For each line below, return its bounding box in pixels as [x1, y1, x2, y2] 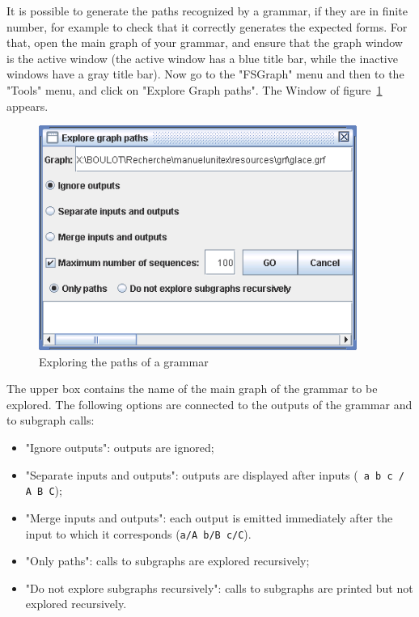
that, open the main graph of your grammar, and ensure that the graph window [6, 34, 403, 51]
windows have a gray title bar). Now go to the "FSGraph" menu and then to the [6, 66, 404, 82]
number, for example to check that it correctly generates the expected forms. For [6, 18, 408, 35]
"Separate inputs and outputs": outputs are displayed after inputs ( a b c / [25, 466, 404, 483]
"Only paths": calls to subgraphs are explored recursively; [25, 552, 310, 569]
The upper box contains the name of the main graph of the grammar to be [6, 380, 378, 397]
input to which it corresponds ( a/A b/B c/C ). [25, 525, 252, 542]
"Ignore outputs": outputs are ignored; [25, 439, 214, 456]
